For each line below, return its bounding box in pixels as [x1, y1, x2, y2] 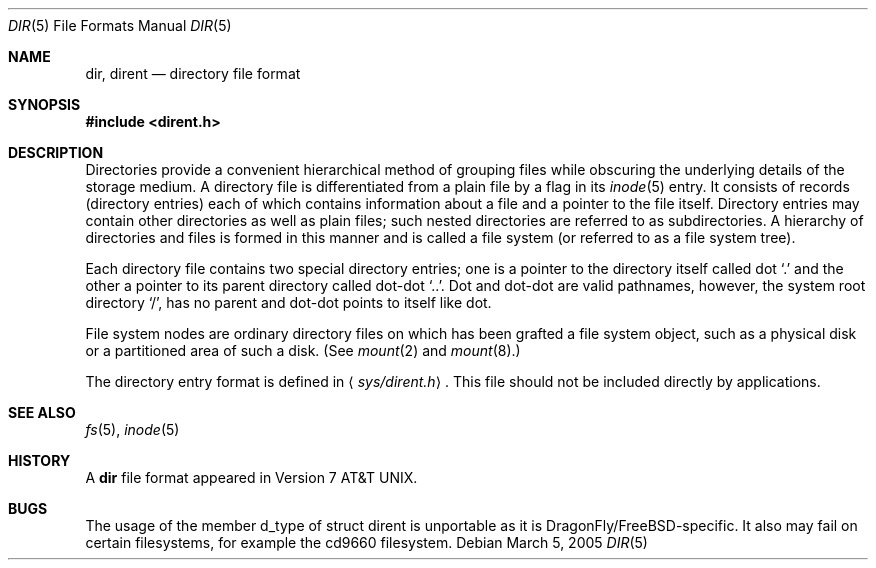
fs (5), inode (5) [85, 421, 180, 438]
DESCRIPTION [8, 144, 104, 161]
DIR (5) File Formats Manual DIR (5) [8, 17, 232, 34]
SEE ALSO [8, 404, 76, 421]
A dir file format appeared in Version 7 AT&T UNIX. [85, 469, 418, 486]
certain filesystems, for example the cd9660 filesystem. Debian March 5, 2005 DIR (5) [85, 534, 648, 551]
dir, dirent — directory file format [85, 65, 301, 82]
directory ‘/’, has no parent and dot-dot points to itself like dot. [85, 294, 492, 311]
